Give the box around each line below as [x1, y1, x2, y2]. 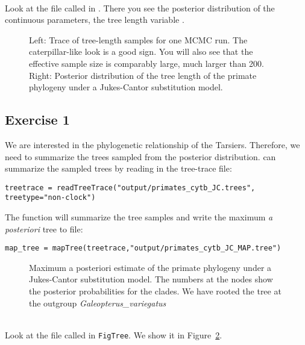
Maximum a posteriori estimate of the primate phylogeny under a [29, 261, 272, 273]
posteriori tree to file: [5, 222, 83, 235]
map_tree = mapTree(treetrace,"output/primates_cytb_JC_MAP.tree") [5, 244, 281, 253]
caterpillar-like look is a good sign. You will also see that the [29, 45, 253, 58]
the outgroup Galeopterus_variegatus [29, 296, 166, 309]
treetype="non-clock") [5, 193, 96, 202]
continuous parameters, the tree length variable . [5, 13, 184, 26]
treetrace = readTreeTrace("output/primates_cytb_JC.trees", [5, 183, 256, 192]
